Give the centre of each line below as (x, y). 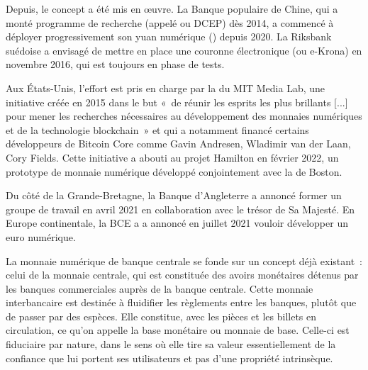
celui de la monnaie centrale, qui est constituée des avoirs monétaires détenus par (182, 275)
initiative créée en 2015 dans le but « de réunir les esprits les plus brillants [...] (177, 102)
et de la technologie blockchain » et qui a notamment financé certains (157, 129)
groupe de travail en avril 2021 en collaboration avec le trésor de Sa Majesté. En (180, 209)
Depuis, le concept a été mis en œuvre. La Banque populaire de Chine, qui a (172, 9)
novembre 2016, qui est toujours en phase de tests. (115, 64)
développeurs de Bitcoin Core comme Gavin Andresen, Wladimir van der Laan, (178, 144)
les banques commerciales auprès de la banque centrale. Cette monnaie (160, 288)
